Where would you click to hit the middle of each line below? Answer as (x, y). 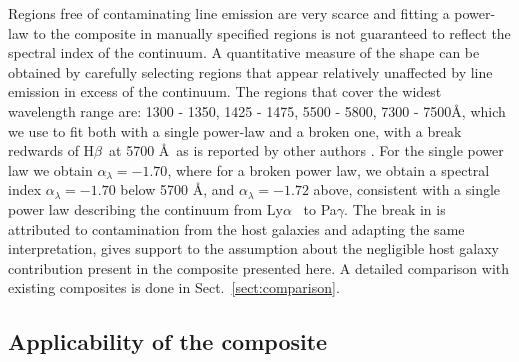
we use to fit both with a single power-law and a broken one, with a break (235, 130)
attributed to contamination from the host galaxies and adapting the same (236, 228)
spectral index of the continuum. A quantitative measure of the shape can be (244, 52)
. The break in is (395, 208)
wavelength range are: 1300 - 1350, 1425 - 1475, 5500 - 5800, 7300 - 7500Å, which (257, 110)
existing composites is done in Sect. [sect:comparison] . (174, 287)
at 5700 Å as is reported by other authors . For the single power (306, 150)
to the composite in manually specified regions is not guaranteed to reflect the (272, 32)
